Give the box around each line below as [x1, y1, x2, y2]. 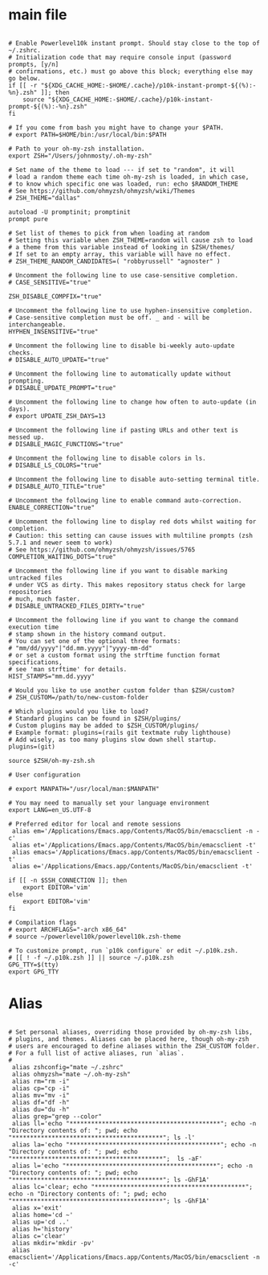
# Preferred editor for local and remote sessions [8, 820, 181, 828]
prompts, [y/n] [8, 60, 59, 68]
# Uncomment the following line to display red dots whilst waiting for [8, 517, 257, 526]
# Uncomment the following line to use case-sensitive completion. [8, 271, 239, 279]
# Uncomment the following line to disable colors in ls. [8, 454, 206, 462]
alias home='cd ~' [11, 1211, 74, 1219]
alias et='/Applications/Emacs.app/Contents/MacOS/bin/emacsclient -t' [11, 841, 257, 849]
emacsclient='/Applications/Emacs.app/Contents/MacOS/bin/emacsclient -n [8, 1252, 261, 1261]
